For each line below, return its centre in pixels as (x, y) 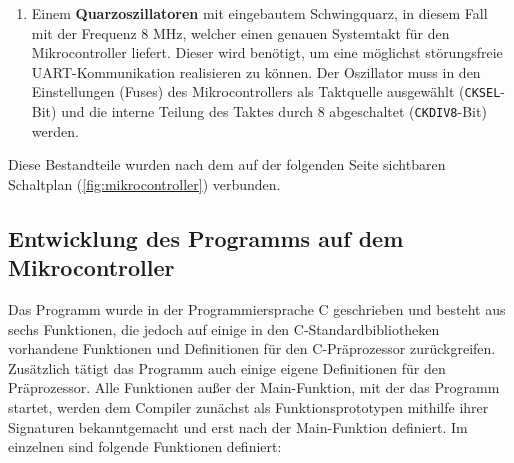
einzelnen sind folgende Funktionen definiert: (145, 446)
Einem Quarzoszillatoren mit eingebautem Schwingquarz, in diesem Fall (259, 13)
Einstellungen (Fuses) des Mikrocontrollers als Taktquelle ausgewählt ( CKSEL (266, 91)
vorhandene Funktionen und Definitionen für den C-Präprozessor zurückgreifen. (252, 348)
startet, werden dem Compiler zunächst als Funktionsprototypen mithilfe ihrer (248, 407)
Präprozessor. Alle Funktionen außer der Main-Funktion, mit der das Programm (254, 387)
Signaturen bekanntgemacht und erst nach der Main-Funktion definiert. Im (238, 426)
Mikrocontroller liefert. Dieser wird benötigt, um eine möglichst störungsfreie (267, 52)
